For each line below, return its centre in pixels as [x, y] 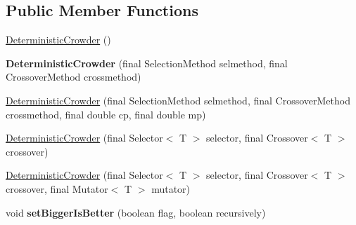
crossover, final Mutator [57, 188]
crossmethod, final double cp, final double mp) [106, 114]
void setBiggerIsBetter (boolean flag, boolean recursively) [136, 212]
